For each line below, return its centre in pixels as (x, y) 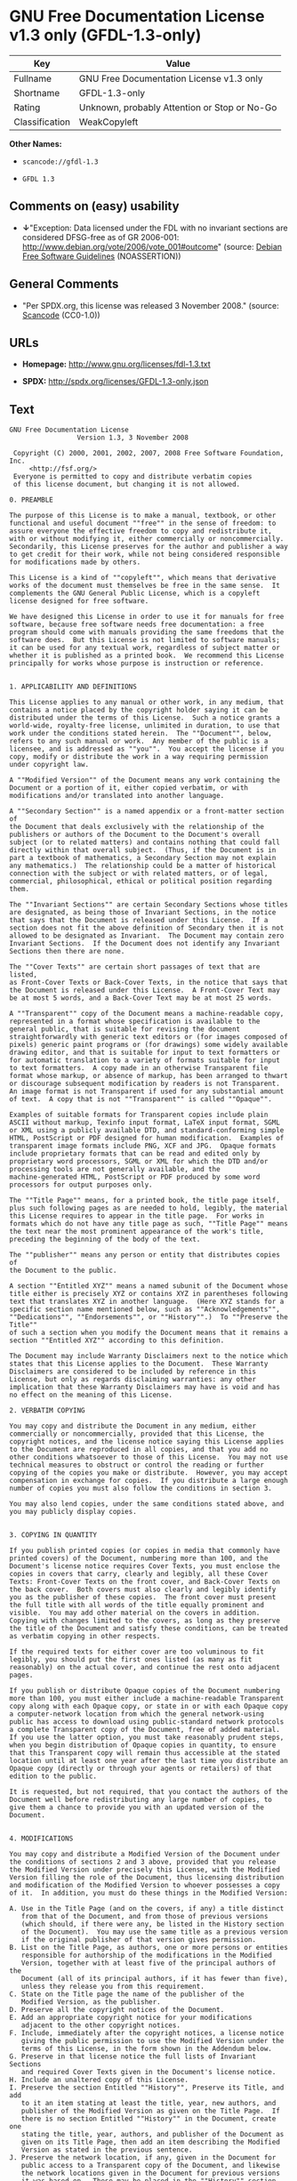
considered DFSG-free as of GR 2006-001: (100, 237)
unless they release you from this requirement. (112, 1987)
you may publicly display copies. (73, 1512)
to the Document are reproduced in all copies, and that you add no (139, 1450)
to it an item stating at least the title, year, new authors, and (148, 2104)
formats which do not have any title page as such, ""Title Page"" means (149, 1224)
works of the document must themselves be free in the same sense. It (144, 586)
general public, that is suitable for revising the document (125, 1029)
